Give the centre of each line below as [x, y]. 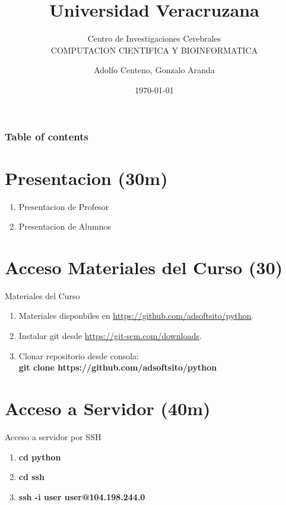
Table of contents [47, 136]
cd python [40, 457]
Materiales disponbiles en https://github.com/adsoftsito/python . [136, 316]
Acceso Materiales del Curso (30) [144, 267]
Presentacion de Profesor [64, 206]
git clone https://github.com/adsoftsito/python [118, 367]
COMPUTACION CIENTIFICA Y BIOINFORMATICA [154, 50]
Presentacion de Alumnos [65, 226]
